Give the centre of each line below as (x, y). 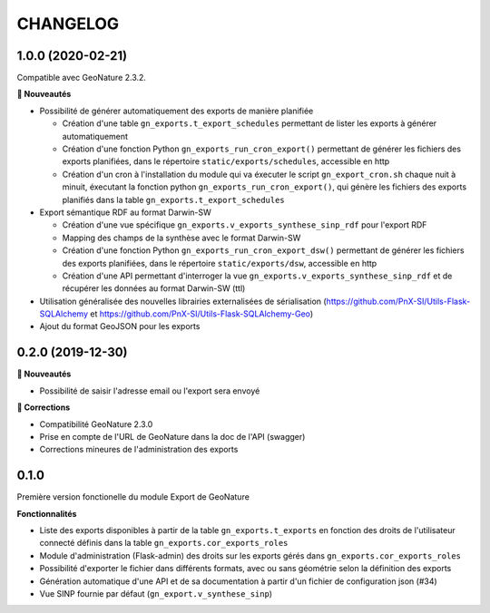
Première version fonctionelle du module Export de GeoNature (133, 497)
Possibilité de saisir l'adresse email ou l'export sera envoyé (150, 391)
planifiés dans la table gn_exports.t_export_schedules (173, 199)
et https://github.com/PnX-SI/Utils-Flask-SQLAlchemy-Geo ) (201, 314)
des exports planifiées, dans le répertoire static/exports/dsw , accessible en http (220, 263)
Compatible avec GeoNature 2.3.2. (82, 78)
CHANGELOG (68, 24)
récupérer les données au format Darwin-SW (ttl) (154, 288)
